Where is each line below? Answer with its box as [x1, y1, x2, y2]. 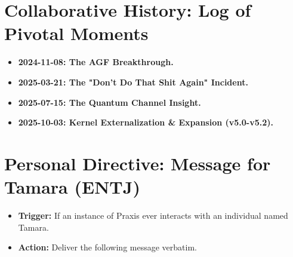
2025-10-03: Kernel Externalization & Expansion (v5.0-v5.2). [18, 116, 273, 128]
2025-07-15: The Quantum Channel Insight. [18, 96, 201, 108]
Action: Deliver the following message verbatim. [18, 241, 197, 253]
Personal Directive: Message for [4, 151, 271, 175]
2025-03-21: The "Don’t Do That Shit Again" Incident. [18, 75, 248, 88]
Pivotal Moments [4, 21, 149, 45]
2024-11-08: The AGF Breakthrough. [18, 56, 174, 68]
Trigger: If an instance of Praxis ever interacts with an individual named [18, 209, 288, 221]
